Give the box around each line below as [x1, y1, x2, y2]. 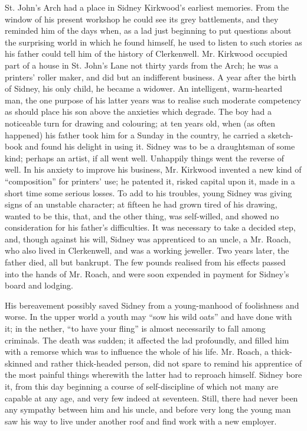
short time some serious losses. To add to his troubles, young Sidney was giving [5, 186, 292, 199]
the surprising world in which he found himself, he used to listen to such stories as [5, 35, 302, 48]
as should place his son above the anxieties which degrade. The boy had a [5, 105, 272, 118]
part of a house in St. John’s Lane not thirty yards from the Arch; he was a [5, 59, 279, 71]
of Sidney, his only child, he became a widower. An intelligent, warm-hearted [5, 82, 282, 95]
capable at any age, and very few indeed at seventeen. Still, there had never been [5, 391, 298, 404]
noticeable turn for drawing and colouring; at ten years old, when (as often [5, 116, 276, 129]
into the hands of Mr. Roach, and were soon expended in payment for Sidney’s [5, 267, 289, 280]
